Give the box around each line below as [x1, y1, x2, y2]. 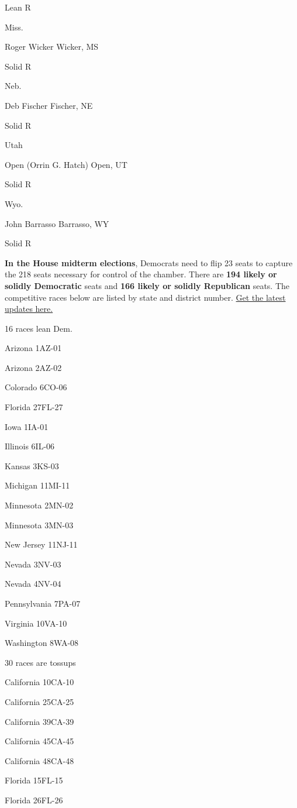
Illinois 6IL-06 [5, 440, 55, 452]
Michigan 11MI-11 [5, 479, 70, 491]
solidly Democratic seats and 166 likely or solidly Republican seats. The [5, 279, 290, 291]
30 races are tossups [5, 656, 76, 668]
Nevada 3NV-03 [5, 558, 61, 570]
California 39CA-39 [5, 715, 74, 727]
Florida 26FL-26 [5, 793, 63, 806]
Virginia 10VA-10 [5, 617, 67, 629]
